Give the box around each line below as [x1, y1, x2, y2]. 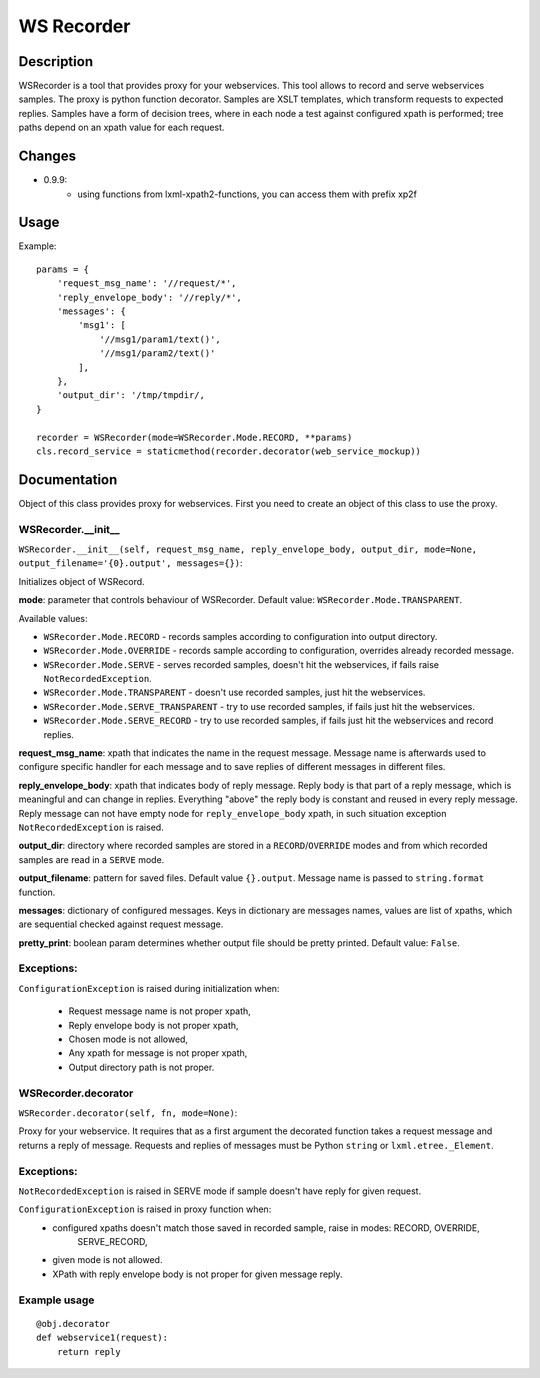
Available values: [18, 612, 88, 624]
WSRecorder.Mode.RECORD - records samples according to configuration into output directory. [43, 630, 438, 642]
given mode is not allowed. [52, 1254, 163, 1266]
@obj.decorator [36, 1318, 111, 1329]
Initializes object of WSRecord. [18, 575, 145, 587]
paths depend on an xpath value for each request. [18, 121, 225, 134]
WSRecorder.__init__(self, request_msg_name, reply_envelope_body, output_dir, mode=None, [18, 543, 478, 555]
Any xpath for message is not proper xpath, [68, 1047, 248, 1059]
